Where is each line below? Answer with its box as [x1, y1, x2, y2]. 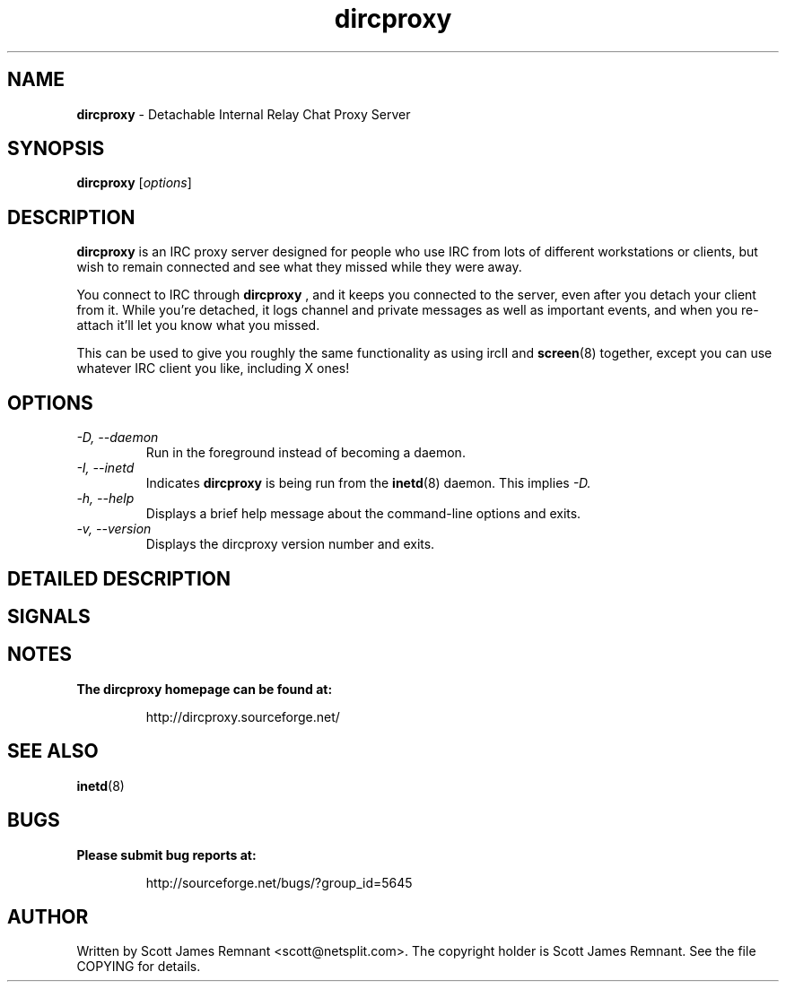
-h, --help [76, 490, 135, 507]
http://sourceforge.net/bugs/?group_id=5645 [145, 874, 413, 890]
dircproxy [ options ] [76, 175, 192, 191]
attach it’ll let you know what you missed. [76, 317, 320, 334]
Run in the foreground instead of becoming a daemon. [145, 445, 466, 461]
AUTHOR [7, 905, 89, 928]
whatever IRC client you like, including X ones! [76, 360, 350, 377]
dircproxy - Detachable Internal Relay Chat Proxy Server [76, 106, 411, 122]
